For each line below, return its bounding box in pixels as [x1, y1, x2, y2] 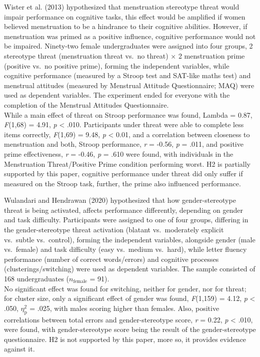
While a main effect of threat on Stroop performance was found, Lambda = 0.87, [4, 109, 252, 120]
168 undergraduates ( [4, 273, 69, 284]
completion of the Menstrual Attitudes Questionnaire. [4, 99, 169, 110]
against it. [4, 343, 35, 354]
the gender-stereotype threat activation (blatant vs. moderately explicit [4, 224, 224, 235]
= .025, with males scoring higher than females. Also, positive [29, 302, 219, 313]
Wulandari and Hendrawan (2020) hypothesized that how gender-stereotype [4, 195, 236, 205]
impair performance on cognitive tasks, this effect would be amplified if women [4, 11, 245, 22]
